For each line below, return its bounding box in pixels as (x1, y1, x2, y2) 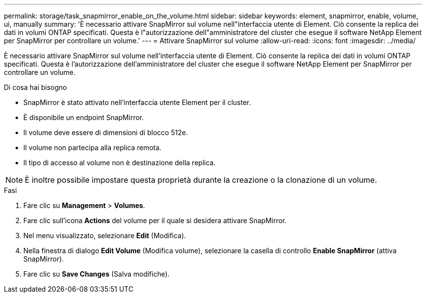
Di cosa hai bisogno (4, 83, 67, 91)
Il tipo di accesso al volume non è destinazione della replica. (23, 158, 216, 167)
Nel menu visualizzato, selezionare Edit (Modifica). (23, 231, 186, 240)
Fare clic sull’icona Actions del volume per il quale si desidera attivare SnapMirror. (23, 216, 287, 225)
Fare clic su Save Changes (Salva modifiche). (23, 270, 170, 278)
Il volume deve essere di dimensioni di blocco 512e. (23, 128, 188, 137)
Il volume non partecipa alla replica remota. (23, 143, 161, 152)
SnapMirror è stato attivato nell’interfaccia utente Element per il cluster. (23, 98, 251, 106)
